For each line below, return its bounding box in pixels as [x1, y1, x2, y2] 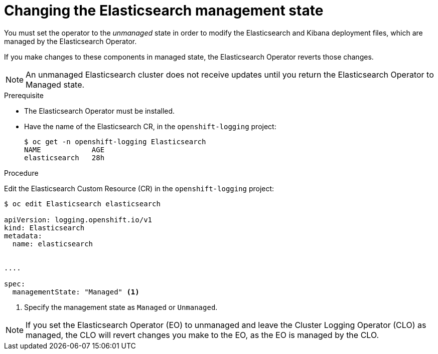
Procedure [4, 168, 39, 177]
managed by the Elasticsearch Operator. [4, 37, 137, 46]
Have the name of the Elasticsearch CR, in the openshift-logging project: [24, 122, 276, 131]
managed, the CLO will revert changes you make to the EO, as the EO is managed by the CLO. [26, 329, 379, 340]
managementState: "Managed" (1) [12, 287, 139, 296]
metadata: [4, 231, 42, 240]
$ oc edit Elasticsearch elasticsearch [4, 199, 161, 208]
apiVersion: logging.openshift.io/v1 [4, 215, 153, 224]
